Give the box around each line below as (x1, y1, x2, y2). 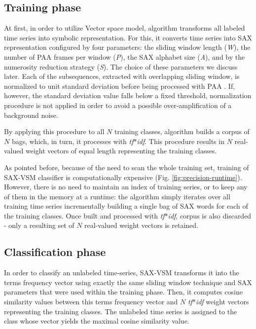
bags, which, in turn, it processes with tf (11, 136, 134, 146)
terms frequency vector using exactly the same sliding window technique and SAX (4, 277, 252, 287)
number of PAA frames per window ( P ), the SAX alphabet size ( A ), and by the (4, 51, 245, 62)
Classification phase (4, 244, 106, 259)
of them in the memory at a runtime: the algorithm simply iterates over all (4, 191, 230, 201)
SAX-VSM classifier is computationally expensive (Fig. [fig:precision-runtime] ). (4, 172, 242, 182)
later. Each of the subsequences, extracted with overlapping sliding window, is (4, 71, 240, 81)
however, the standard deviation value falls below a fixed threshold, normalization (4, 90, 252, 101)
